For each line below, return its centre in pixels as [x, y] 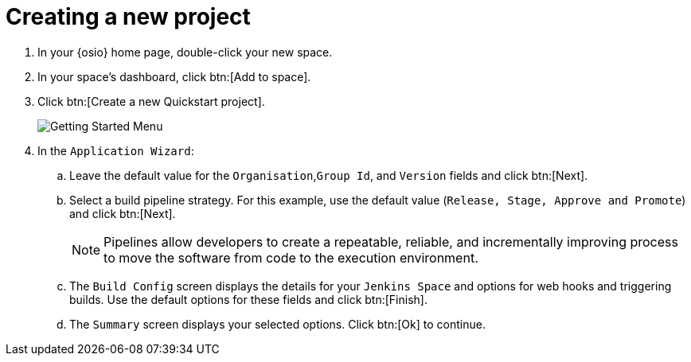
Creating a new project [128, 17]
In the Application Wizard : [116, 150]
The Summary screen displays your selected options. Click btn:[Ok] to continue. [277, 324]
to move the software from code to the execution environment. [291, 257]
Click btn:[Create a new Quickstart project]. [151, 101]
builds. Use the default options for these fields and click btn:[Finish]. [248, 299]
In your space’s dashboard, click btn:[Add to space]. [174, 76]
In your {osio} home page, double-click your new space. [185, 52]
